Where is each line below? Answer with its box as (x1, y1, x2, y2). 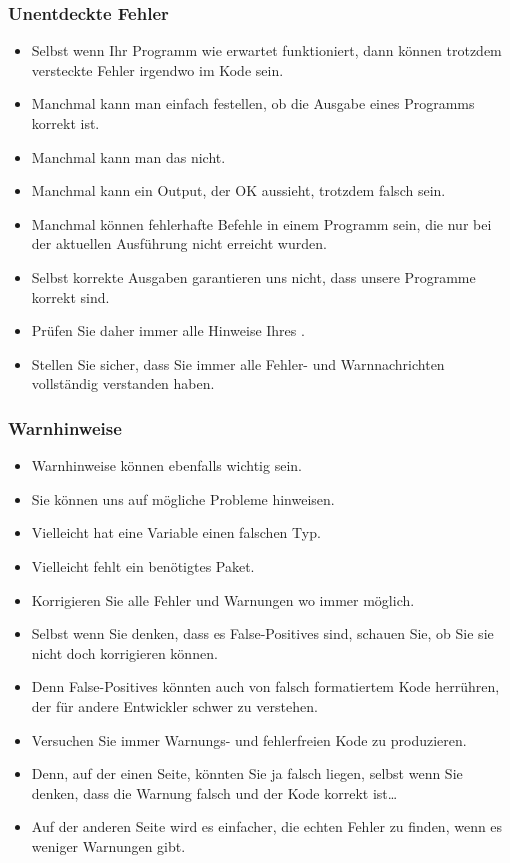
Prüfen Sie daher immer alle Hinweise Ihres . (31, 320, 305, 341)
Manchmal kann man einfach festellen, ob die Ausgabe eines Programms (31, 93, 475, 114)
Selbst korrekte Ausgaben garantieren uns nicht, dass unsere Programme (31, 266, 476, 287)
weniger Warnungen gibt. (31, 835, 186, 856)
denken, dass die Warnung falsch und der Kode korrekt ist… (31, 782, 398, 803)
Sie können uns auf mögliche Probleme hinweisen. (31, 488, 335, 509)
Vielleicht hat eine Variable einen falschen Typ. (31, 522, 321, 543)
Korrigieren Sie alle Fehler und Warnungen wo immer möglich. (31, 589, 415, 610)
